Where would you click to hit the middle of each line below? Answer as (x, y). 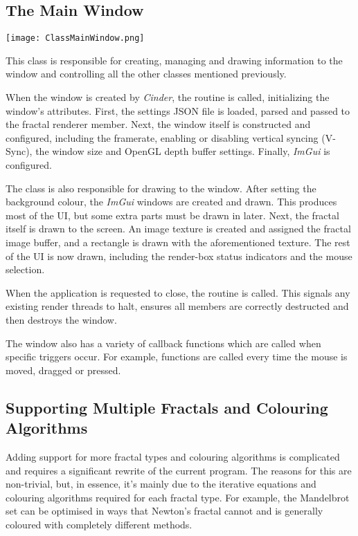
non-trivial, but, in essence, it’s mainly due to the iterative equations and (161, 484)
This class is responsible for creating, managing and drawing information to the (174, 60)
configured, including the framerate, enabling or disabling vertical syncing (162, 137)
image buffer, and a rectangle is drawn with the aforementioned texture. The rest (178, 242)
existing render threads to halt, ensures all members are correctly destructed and (177, 306)
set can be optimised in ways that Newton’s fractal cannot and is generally (164, 511)
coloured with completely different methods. (99, 524)
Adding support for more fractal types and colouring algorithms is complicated (173, 456)
